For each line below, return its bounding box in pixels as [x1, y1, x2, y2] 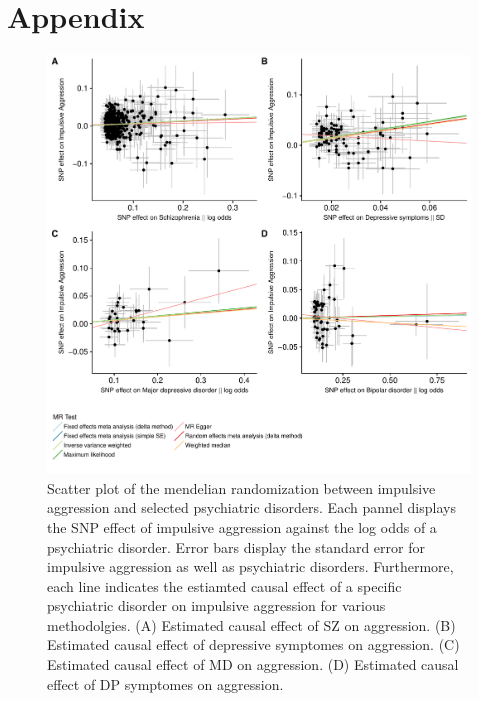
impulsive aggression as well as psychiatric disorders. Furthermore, [47, 556, 454, 577]
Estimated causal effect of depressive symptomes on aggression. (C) [47, 634, 460, 655]
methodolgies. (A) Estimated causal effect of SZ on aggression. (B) [47, 614, 456, 635]
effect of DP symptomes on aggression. [47, 673, 284, 694]
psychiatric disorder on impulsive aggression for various [47, 595, 386, 616]
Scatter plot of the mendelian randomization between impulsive [47, 477, 436, 498]
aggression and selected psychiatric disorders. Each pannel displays [47, 497, 456, 518]
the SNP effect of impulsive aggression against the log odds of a [47, 516, 437, 537]
